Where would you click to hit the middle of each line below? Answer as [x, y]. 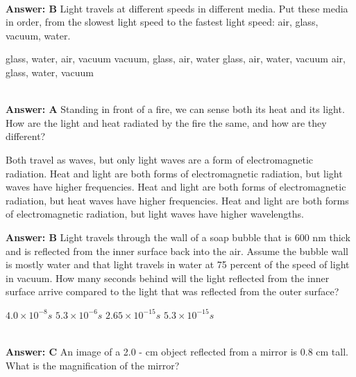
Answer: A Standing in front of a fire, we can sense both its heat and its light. [175, 109]
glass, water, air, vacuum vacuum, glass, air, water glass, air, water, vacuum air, [176, 59]
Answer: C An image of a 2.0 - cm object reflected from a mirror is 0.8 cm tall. [177, 352]
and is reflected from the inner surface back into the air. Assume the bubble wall [177, 251]
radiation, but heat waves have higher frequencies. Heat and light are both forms [177, 200]
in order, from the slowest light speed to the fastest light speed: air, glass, [162, 22]
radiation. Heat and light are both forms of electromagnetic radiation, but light [174, 173]
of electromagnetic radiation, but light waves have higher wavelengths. [155, 214]
